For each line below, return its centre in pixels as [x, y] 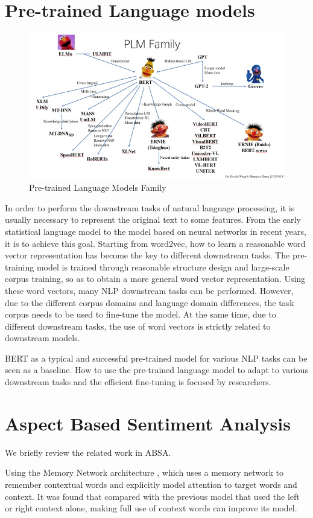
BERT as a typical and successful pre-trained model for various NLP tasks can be [156, 358]
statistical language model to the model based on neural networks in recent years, [156, 231]
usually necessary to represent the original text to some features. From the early [153, 219]
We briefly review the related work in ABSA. [88, 452]
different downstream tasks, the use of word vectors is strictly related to [138, 326]
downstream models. [43, 338]
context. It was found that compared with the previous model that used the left [152, 496]
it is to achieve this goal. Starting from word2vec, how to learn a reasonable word [155, 243]
